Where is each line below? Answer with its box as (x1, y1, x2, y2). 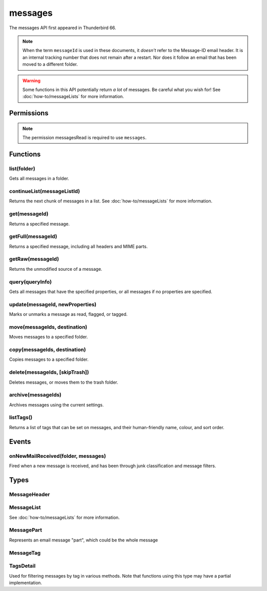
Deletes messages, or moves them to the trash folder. (9, 379, 118, 385)
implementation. (9, 580, 42, 586)
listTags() (9, 414, 33, 421)
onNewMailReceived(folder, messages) (9, 452, 106, 459)
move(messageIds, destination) (9, 323, 88, 330)
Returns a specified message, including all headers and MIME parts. (9, 243, 148, 249)
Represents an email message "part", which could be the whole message (9, 537, 158, 543)
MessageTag (9, 549, 41, 556)
